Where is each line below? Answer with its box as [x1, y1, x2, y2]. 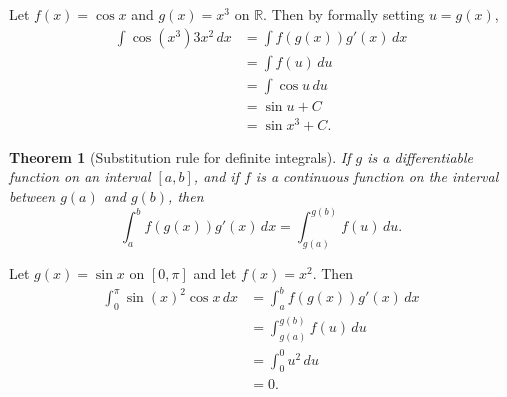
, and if [193, 166, 239, 187]
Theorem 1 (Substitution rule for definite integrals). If [9, 146, 351, 167]
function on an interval [9, 166, 151, 187]
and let [193, 262, 237, 283]
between [9, 186, 56, 207]
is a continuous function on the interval [255, 166, 499, 187]
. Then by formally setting [263, 4, 425, 24]
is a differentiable [367, 146, 474, 167]
